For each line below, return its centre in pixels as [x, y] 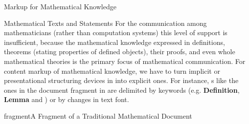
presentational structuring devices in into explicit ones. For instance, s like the [121, 80]
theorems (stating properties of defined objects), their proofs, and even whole [120, 52]
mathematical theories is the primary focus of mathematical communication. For [125, 61]
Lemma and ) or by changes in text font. [67, 99]
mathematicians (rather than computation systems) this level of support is [116, 32]
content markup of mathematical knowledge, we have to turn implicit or [112, 71]
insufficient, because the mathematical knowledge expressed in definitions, [114, 42]
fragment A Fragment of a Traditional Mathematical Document [98, 115]
